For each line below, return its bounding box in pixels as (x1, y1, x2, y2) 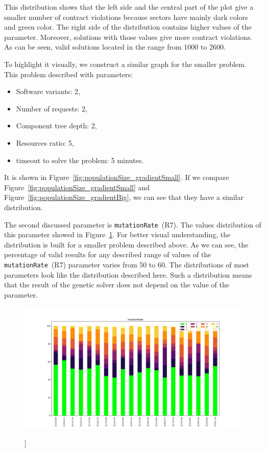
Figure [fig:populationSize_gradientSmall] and (4, 182, 150, 192)
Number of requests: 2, (16, 103, 87, 114)
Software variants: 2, (16, 86, 80, 97)
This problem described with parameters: (4, 69, 133, 79)
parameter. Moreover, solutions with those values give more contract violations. (4, 31, 253, 42)
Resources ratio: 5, (16, 137, 74, 148)
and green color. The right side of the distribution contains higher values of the (4, 21, 252, 32)
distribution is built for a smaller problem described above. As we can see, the (4, 239, 249, 250)
